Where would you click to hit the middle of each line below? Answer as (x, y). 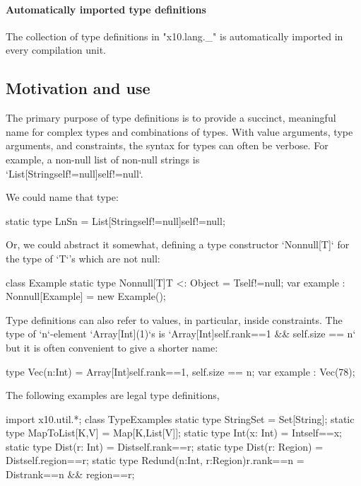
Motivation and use (78, 88)
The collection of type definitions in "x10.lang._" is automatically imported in (174, 36)
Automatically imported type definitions (106, 9)
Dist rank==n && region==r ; (70, 474)
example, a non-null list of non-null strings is (103, 159)
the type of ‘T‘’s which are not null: (83, 258)
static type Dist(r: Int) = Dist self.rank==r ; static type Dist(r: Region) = (165, 446)
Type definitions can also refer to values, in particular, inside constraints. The (174, 319)
